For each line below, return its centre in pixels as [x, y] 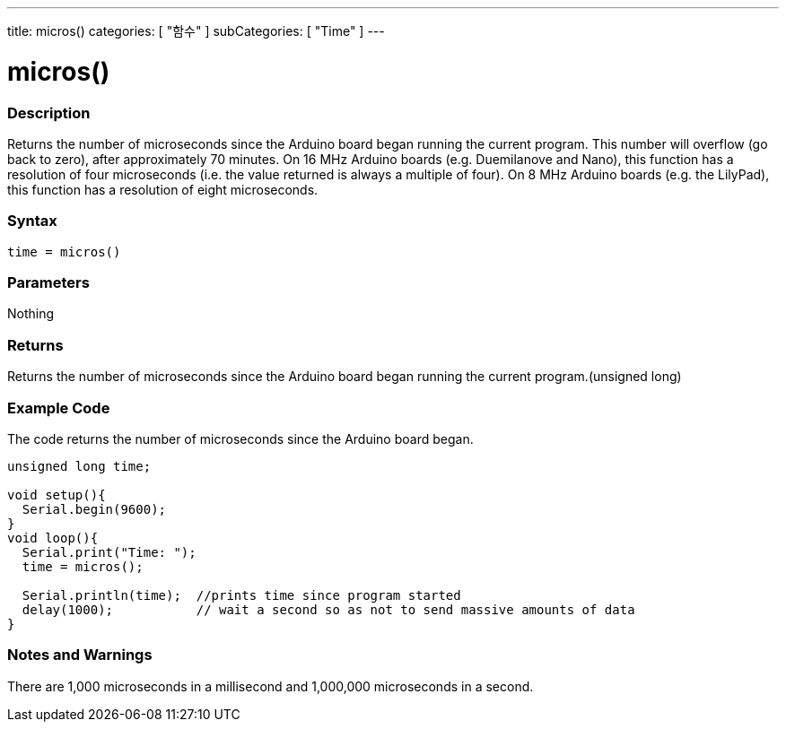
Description [49, 113]
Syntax [32, 221]
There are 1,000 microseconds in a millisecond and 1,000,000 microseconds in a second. [271, 686]
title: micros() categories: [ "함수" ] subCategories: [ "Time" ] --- [196, 31]
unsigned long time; [79, 466]
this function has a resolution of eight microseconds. [163, 189]
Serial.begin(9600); [94, 509]
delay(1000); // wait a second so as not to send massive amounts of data [328, 609]
